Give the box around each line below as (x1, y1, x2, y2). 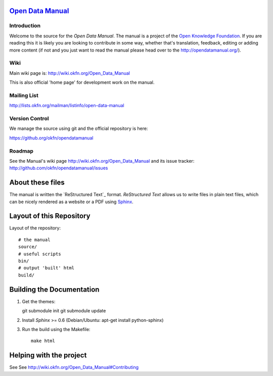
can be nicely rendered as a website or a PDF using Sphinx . (9, 199, 133, 205)
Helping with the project (9, 351, 87, 360)
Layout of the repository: (9, 225, 61, 231)
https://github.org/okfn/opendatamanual (9, 134, 94, 141)
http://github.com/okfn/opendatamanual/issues (9, 165, 108, 171)
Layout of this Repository (9, 212, 90, 220)
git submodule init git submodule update (22, 308, 106, 314)
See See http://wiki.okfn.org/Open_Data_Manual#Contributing (9, 364, 139, 370)
